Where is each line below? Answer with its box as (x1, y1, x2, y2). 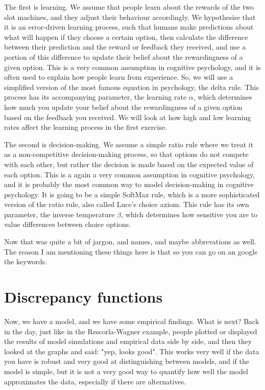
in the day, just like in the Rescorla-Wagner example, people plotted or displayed (4, 326, 257, 336)
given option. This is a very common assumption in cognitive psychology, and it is (4, 61, 261, 72)
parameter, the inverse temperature (4, 209, 115, 219)
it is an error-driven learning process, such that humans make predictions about (4, 21, 254, 32)
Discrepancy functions (4, 286, 163, 307)
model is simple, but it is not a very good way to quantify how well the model (4, 365, 248, 376)
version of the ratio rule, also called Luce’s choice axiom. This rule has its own (4, 199, 249, 210)
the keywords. (4, 256, 47, 267)
